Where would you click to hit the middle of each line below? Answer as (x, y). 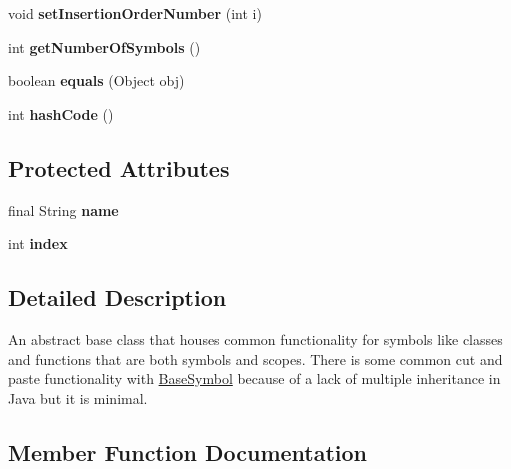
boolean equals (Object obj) (96, 80)
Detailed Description (117, 297)
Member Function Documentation (188, 451)
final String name (63, 209)
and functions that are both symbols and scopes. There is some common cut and (255, 358)
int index (38, 243)
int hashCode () (61, 113)
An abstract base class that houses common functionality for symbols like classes (255, 338)
